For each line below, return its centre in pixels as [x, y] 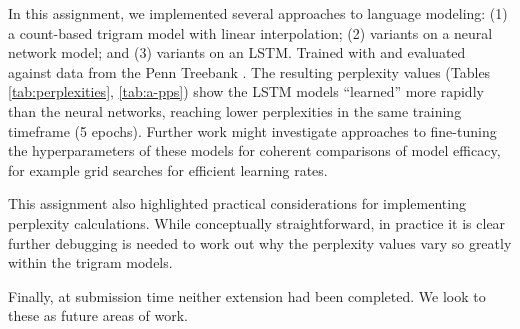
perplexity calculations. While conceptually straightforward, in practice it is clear [257, 222]
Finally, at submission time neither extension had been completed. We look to [247, 295]
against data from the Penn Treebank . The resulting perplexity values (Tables [249, 71]
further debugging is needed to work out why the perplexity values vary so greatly [260, 242]
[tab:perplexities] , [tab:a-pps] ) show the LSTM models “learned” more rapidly [246, 91]
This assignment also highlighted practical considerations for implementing [237, 203]
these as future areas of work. [98, 315]
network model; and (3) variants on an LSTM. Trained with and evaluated [237, 52]
